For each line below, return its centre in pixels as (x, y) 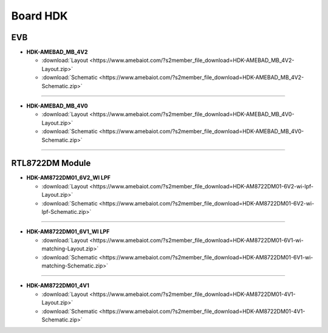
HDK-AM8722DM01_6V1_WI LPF (68, 232)
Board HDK (39, 16)
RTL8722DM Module (51, 163)
